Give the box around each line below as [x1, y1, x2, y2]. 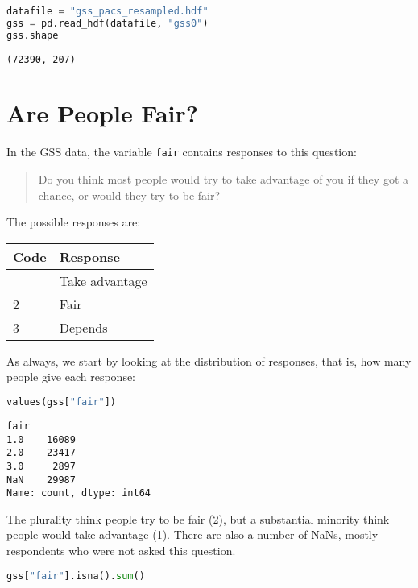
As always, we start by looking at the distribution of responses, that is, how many [6, 352, 412, 369]
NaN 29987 [6, 474, 76, 486]
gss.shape [6, 29, 59, 41]
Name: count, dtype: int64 [6, 487, 151, 499]
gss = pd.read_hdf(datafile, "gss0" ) [6, 17, 209, 29]
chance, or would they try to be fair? [38, 186, 221, 203]
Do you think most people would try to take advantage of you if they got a [38, 171, 408, 188]
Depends [59, 317, 108, 337]
